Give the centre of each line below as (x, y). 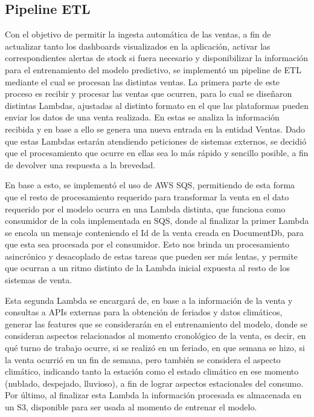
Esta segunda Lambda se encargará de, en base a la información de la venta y (149, 300)
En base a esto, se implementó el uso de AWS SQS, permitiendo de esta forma (150, 185)
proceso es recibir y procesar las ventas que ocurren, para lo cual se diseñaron (149, 94)
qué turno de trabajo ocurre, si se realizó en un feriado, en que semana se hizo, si (155, 348)
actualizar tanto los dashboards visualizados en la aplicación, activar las (138, 46)
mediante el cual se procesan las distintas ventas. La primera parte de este (143, 81)
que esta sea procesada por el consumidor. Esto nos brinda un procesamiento (147, 244)
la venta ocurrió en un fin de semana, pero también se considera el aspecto (143, 359)
